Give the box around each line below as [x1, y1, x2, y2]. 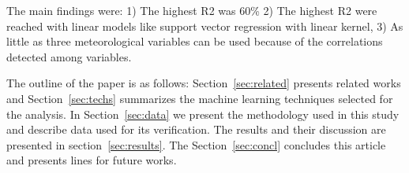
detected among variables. [6, 48, 132, 64]
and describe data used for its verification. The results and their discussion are [6, 121, 386, 138]
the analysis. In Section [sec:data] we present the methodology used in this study [6, 105, 400, 122]
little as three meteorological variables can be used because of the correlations [6, 33, 383, 50]
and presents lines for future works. [6, 152, 177, 168]
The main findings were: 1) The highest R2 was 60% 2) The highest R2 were [6, 2, 377, 18]
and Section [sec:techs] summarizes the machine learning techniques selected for [6, 90, 393, 106]
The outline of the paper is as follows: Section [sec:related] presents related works [6, 75, 401, 91]
